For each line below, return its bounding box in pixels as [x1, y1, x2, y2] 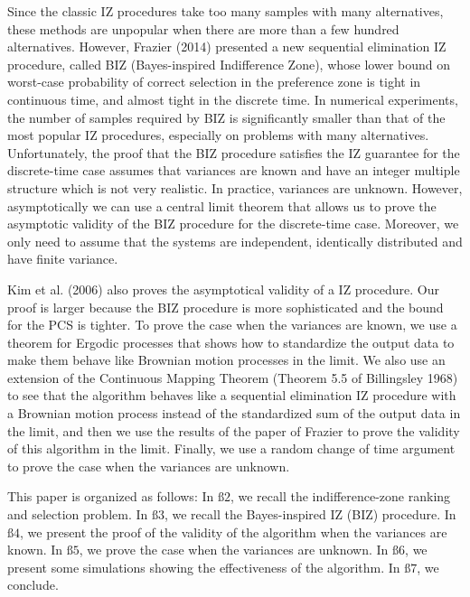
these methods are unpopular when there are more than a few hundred [7, 19, 399, 38]
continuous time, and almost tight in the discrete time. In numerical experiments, [7, 89, 458, 108]
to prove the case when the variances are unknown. [7, 456, 290, 475]
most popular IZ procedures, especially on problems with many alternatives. [7, 126, 429, 145]
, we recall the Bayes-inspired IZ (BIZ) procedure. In [164, 505, 456, 524]
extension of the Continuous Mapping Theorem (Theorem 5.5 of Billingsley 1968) [7, 368, 458, 387]
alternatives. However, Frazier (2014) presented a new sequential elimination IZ [7, 37, 446, 56]
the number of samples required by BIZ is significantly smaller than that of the [7, 107, 446, 126]
